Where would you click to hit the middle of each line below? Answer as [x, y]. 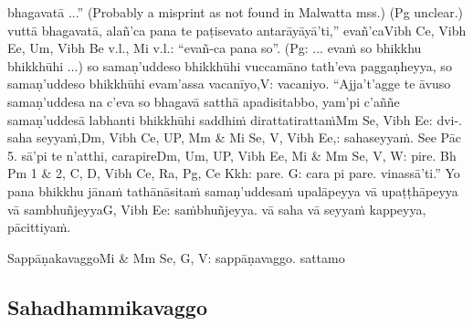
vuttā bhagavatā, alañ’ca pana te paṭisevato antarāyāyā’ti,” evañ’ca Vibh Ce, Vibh [237, 30]
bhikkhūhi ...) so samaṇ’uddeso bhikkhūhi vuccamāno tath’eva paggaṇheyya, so [230, 65]
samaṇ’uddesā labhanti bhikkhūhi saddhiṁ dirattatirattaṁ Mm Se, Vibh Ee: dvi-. [235, 119]
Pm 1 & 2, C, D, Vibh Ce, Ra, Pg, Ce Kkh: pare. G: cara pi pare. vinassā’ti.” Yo [234, 173]
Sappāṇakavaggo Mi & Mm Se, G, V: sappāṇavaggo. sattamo [176, 257]
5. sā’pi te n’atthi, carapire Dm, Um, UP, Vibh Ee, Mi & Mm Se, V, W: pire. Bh [232, 155]
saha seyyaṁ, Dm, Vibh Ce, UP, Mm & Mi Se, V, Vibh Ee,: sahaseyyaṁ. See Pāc [234, 137]
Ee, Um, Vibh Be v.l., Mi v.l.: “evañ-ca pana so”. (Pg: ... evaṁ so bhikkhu [215, 48]
